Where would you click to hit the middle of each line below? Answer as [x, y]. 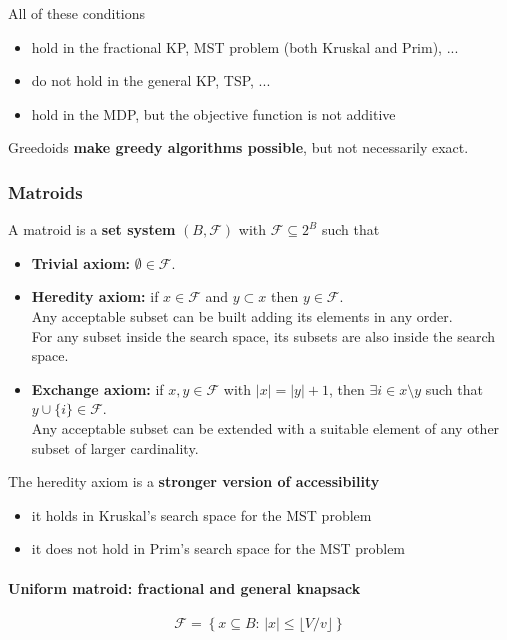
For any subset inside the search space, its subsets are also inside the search [263, 335]
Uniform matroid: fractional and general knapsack [184, 587]
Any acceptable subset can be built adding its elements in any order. [242, 315]
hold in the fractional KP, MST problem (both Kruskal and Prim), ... [245, 46]
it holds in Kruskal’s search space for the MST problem [201, 514]
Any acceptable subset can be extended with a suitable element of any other [265, 427]
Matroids [45, 191]
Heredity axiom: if [95, 296]
